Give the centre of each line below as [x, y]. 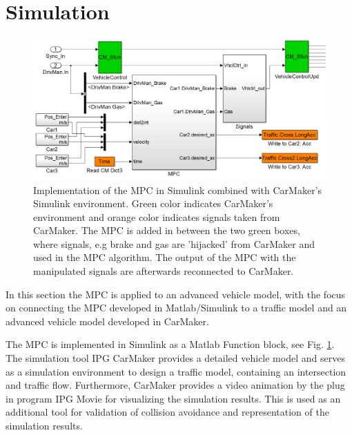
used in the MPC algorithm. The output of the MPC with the [165, 257]
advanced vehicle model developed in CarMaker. [107, 321]
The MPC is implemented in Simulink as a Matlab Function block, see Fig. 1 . [170, 344]
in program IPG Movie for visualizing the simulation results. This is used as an [173, 398]
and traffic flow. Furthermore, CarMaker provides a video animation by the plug [175, 385]
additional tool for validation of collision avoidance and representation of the [167, 412]
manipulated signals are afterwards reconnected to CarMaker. [164, 271]
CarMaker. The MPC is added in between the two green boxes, [167, 230]
